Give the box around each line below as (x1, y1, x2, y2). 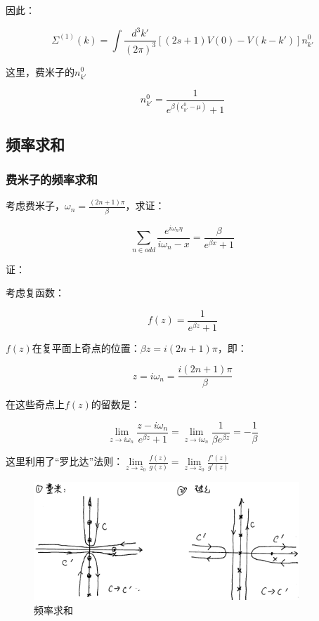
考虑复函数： (6, 285, 65, 300)
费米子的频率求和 (6, 170, 98, 188)
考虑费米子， (6, 198, 65, 213)
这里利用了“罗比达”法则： (6, 454, 124, 469)
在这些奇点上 (6, 397, 65, 412)
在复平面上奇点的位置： (32, 340, 141, 355)
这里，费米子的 (6, 64, 74, 79)
